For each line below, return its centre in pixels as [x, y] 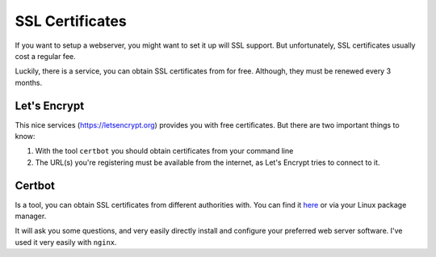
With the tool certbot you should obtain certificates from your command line [164, 151]
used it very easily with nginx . [66, 242]
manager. [31, 216]
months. [29, 82]
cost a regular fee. [45, 56]
